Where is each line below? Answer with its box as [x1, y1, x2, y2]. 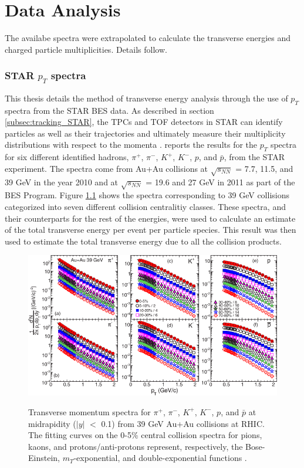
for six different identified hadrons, [5, 151, 129, 163]
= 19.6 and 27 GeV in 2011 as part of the [146, 175, 295, 188]
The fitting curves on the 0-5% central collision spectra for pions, [28, 429, 262, 441]
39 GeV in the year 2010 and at [5, 175, 119, 188]
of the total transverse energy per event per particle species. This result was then [5, 223, 296, 236]
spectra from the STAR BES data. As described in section [5, 104, 214, 116]
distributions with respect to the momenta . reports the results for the [5, 138, 258, 151]
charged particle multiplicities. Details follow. [5, 43, 167, 55]
